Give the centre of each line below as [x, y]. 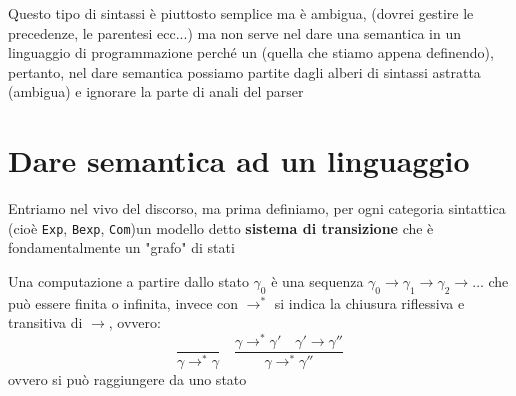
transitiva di [45, 322]
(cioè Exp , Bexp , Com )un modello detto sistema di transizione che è [221, 227]
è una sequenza [317, 280]
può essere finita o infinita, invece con [123, 302]
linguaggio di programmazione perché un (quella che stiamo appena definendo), [251, 52]
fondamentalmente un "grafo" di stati [121, 247]
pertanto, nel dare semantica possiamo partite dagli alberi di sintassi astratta [244, 71]
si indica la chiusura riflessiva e [369, 302]
